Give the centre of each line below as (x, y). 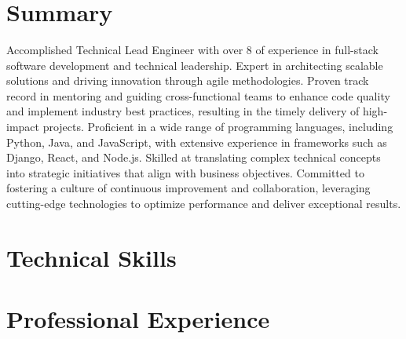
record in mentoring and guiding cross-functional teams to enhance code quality (198, 95)
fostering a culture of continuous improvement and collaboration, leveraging (188, 188)
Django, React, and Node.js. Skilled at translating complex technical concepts (194, 157)
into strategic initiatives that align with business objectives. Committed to (185, 172)
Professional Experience (138, 319)
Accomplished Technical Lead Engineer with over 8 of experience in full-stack (192, 49)
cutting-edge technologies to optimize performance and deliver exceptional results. (204, 203)
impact (23, 126)
